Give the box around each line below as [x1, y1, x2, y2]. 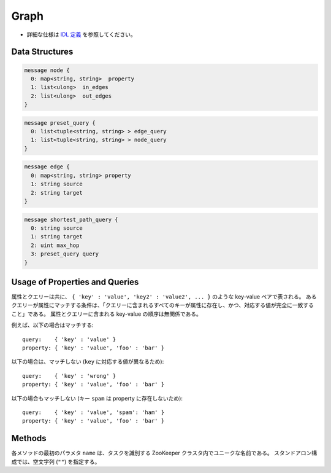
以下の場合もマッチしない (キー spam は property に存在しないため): [11, 394, 183, 402]
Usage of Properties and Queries [11, 276, 139, 287]
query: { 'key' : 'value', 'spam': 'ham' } [22, 408, 165, 416]
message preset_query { [24, 119, 96, 126]
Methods [11, 433, 47, 444]
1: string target [31, 233, 83, 240]
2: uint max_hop [31, 241, 80, 249]
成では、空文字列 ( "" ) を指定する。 [11, 458, 101, 465]
